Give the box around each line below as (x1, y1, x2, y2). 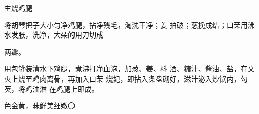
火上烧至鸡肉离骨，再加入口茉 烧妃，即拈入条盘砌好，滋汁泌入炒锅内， (4, 73, 241, 84)
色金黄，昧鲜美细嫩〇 (4, 100, 75, 111)
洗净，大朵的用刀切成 (32, 29, 103, 40)
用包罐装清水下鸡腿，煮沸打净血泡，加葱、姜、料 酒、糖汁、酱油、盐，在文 (4, 63, 255, 74)
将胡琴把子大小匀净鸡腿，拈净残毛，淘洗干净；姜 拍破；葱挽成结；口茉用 (4, 19, 248, 30)
